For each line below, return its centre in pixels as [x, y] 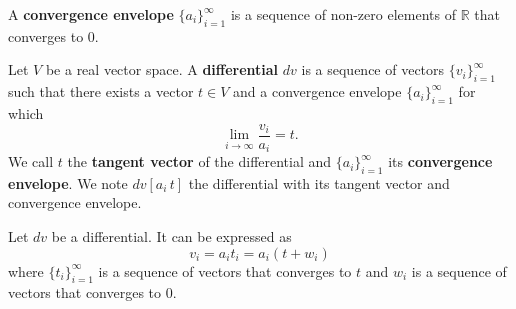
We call [31, 161]
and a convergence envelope [317, 91]
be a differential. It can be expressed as [171, 236]
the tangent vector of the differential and [199, 161]
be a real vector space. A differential [162, 69]
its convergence [440, 161]
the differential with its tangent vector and [319, 182]
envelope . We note [68, 182]
